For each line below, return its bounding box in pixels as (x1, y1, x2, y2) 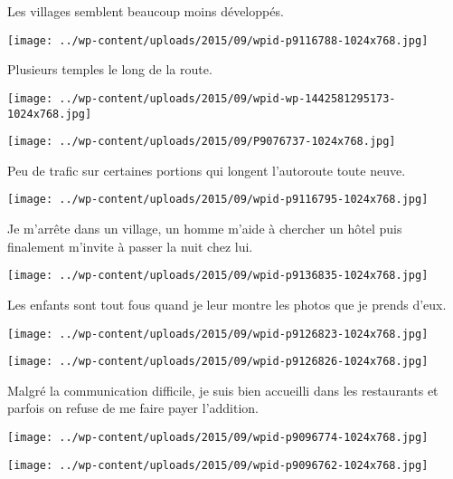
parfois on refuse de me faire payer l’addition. (7, 398, 259, 417)
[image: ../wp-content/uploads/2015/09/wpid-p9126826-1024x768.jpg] (7, 355, 429, 369)
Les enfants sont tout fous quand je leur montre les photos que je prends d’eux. (7, 294, 447, 313)
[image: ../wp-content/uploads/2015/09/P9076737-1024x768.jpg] (7, 135, 396, 148)
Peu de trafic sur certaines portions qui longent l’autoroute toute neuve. (7, 160, 406, 179)
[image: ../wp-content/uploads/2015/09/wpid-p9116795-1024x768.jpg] (7, 193, 429, 206)
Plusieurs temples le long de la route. (7, 60, 212, 79)
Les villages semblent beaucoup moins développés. (7, 2, 284, 20)
